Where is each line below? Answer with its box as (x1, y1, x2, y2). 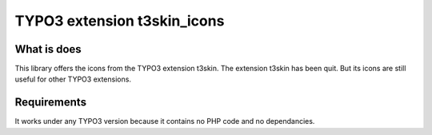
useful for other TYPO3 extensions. (14, 74, 132, 84)
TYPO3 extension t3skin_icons (14, 12, 225, 30)
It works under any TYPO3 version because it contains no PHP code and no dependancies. (14, 117, 315, 126)
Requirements (14, 96, 87, 109)
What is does (14, 42, 82, 56)
